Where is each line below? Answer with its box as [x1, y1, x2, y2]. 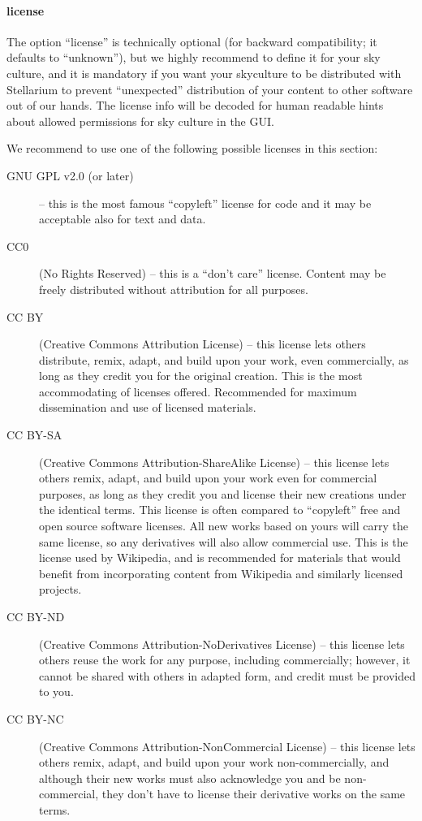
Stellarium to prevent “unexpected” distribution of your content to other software [6, 80, 413, 97]
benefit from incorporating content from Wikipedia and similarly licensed [39, 564, 403, 581]
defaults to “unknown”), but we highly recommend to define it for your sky [6, 49, 381, 66]
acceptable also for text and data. [39, 210, 206, 227]
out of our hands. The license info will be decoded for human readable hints [6, 97, 384, 114]
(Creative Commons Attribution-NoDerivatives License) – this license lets [39, 635, 405, 652]
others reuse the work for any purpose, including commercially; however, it [39, 651, 411, 668]
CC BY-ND [6, 608, 65, 625]
